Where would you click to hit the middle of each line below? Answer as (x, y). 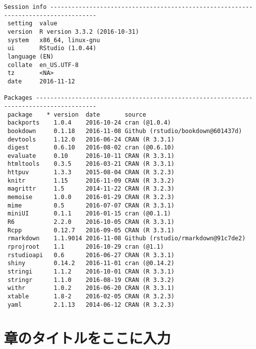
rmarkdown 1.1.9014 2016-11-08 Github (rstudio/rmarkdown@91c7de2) (127, 239)
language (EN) (31, 56)
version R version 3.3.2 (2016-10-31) (73, 32)
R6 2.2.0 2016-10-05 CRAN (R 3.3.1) (91, 222)
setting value (32, 24)
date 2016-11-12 (41, 81)
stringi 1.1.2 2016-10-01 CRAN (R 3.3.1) (91, 272)
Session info (25, 7)
